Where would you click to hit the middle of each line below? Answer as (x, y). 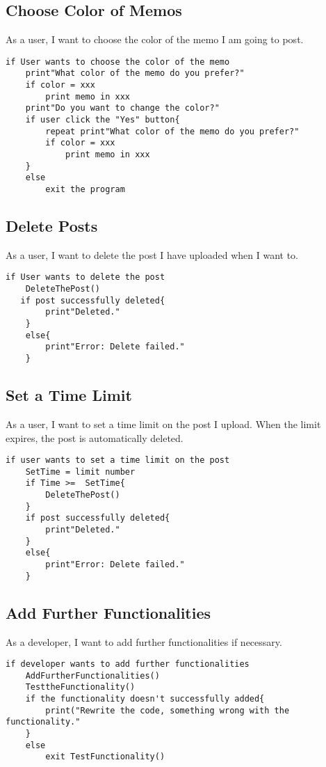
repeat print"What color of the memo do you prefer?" (172, 131)
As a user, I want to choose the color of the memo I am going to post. (155, 39)
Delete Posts (52, 226)
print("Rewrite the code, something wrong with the (168, 710)
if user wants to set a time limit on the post (118, 460)
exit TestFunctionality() (105, 757)
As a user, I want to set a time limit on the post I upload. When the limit (163, 424)
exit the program (85, 190)
